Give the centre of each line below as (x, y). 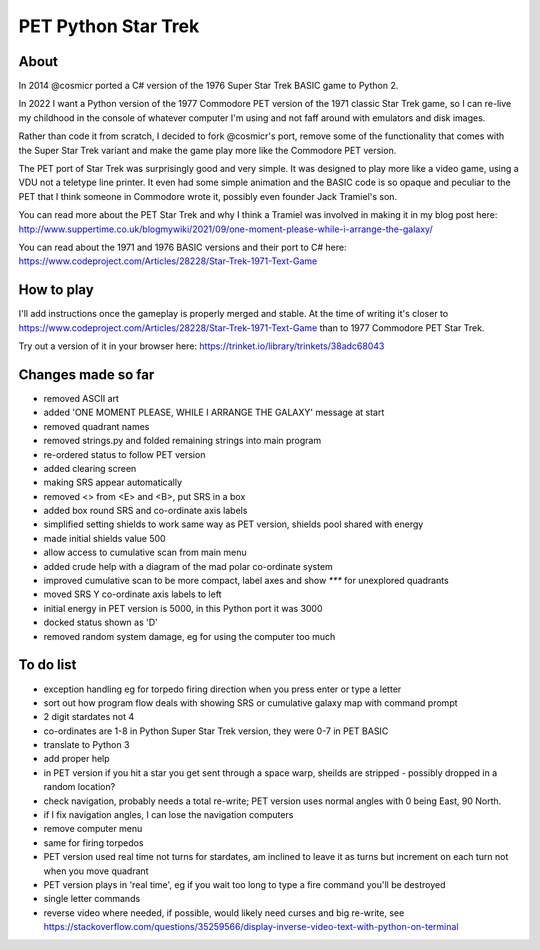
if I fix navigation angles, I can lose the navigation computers (168, 815)
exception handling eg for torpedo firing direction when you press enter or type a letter (222, 689)
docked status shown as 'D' (101, 622)
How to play (56, 290)
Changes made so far (86, 374)
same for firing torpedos (93, 842)
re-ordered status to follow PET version (124, 454)
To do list (47, 665)
